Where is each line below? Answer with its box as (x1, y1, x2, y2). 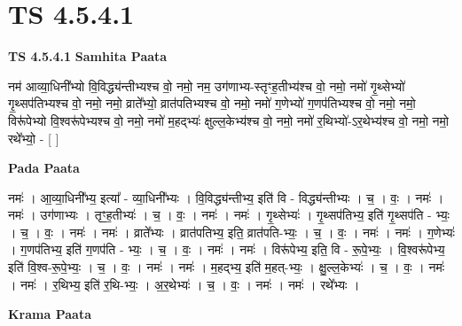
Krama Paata (8, 305, 91, 323)
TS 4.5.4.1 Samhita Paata (8, 47, 168, 66)
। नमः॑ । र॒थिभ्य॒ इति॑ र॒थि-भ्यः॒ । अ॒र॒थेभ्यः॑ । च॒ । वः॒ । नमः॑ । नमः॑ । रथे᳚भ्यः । (8, 275, 360, 293)
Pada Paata (8, 159, 80, 177)
